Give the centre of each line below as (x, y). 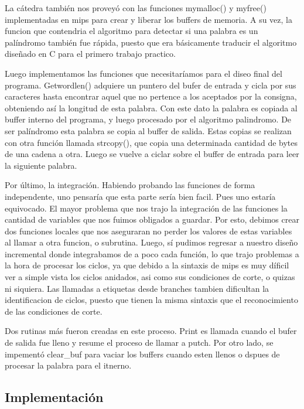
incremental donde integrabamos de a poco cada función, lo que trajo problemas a (152, 253)
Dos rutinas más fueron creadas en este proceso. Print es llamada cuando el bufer (151, 331)
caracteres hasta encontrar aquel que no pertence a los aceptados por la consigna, (151, 96)
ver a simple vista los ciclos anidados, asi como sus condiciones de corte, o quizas (150, 277)
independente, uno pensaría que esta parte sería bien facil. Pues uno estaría (140, 196)
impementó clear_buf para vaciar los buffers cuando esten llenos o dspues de (142, 354)
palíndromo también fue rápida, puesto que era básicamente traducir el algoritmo (151, 42)
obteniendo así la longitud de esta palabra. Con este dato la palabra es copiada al (151, 108)
